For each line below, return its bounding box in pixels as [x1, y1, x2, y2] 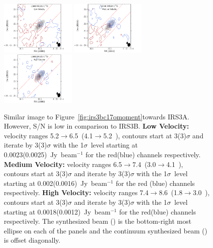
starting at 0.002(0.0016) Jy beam [4, 178, 107, 188]
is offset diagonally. [4, 235, 61, 245]
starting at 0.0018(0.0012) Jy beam [4, 206, 111, 216]
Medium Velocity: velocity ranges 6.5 [4, 159, 122, 169]
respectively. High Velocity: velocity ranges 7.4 [4, 187, 148, 198]
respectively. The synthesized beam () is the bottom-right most [4, 216, 192, 226]
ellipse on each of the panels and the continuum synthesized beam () [4, 225, 208, 235]
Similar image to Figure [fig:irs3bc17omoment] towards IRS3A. [4, 111, 190, 121]
